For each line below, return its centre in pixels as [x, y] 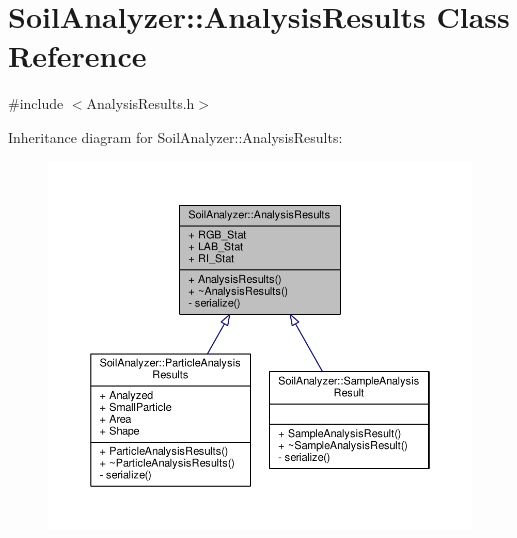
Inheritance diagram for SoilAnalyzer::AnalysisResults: [175, 136]
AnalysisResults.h [140, 103]
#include [36, 103]
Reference [77, 55]
